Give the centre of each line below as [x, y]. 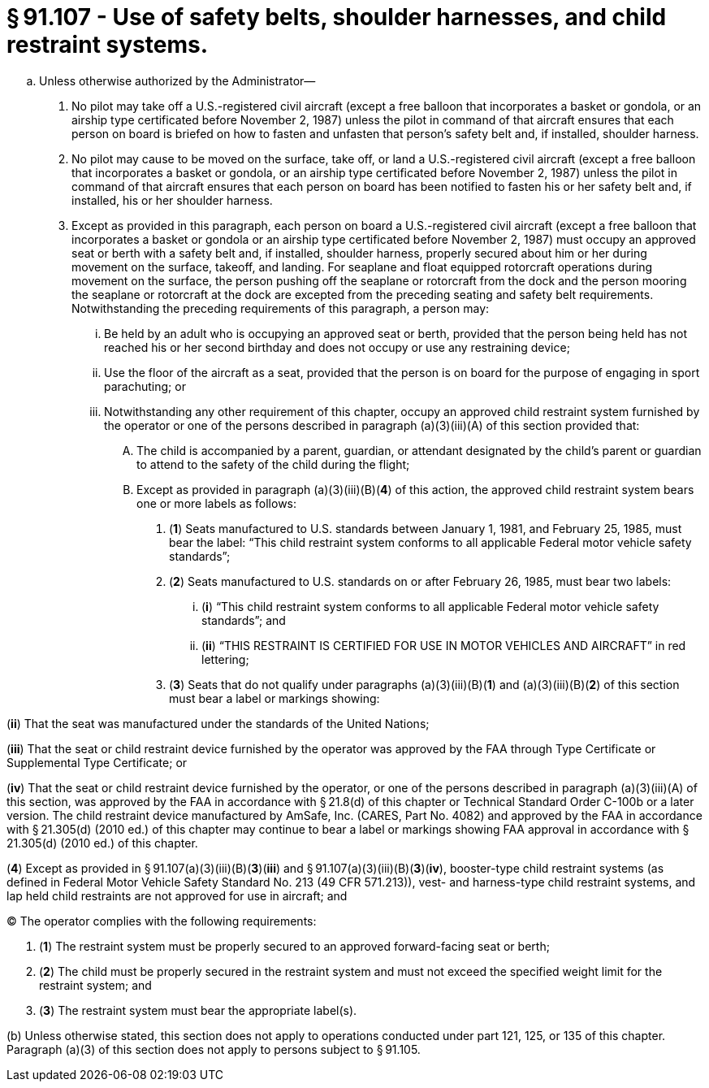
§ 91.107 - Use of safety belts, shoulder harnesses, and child [337, 17]
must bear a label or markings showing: [275, 698]
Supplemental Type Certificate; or [97, 762]
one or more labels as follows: [217, 503]
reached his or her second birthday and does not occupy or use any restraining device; [337, 347]
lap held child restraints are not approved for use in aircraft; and [177, 895]
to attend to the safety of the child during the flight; [273, 464]
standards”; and [244, 620]
